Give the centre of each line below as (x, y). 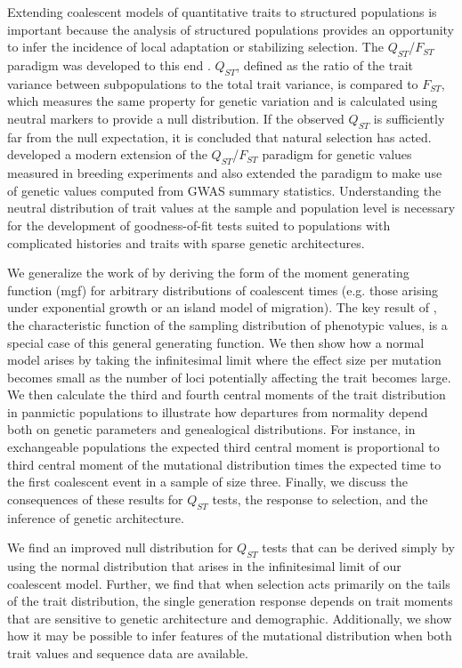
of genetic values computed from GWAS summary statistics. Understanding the (224, 190)
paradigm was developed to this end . (109, 64)
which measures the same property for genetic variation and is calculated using (223, 101)
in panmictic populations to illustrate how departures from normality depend (218, 411)
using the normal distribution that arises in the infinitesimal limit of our (204, 566)
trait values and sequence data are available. (128, 653)
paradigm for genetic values (337, 154)
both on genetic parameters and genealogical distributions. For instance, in (211, 429)
